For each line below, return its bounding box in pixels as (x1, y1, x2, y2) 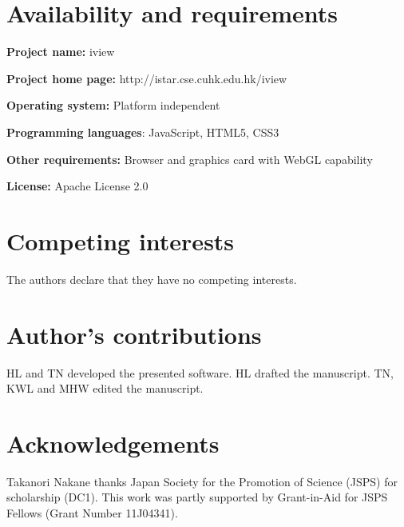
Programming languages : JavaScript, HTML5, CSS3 (6, 123, 279, 140)
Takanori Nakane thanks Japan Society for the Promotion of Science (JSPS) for (6, 473, 398, 489)
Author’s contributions (6, 317, 262, 350)
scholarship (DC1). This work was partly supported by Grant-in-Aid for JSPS (6, 489, 388, 505)
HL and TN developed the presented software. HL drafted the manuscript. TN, (6, 364, 394, 381)
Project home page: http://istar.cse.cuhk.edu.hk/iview (6, 70, 287, 86)
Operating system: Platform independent (6, 97, 220, 114)
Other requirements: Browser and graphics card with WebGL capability (6, 150, 373, 167)
